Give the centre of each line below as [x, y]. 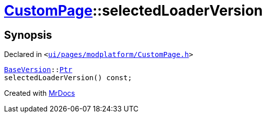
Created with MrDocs [40, 93]
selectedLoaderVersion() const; [68, 78]
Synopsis [28, 35]
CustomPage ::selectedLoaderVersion [134, 11]
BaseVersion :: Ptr [38, 70]
